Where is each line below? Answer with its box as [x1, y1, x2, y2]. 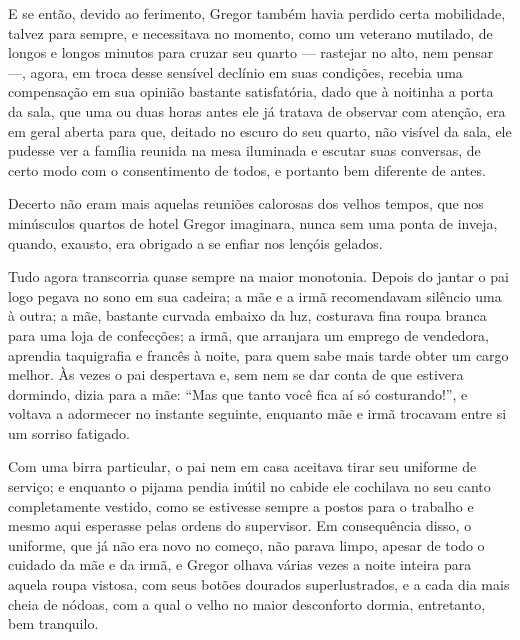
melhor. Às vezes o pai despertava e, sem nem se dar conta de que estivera [8, 364, 464, 385]
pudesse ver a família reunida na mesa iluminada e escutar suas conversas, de [8, 140, 481, 161]
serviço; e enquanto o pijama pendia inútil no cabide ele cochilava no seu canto [8, 476, 491, 497]
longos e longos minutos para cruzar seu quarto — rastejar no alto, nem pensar [8, 42, 494, 63]
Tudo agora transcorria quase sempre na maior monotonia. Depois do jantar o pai [8, 266, 509, 287]
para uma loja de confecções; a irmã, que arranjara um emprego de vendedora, [8, 324, 490, 345]
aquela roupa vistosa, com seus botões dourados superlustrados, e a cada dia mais [8, 574, 510, 595]
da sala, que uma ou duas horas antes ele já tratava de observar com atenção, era [8, 100, 506, 121]
